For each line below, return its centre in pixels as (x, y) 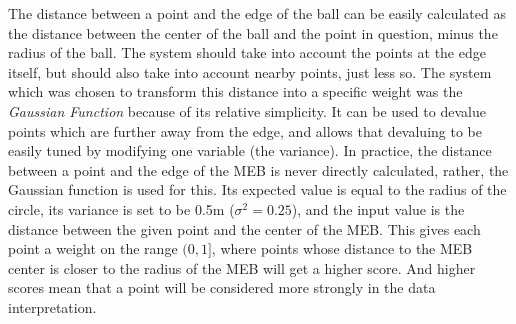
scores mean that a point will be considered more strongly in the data (222, 287)
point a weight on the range (93, 248)
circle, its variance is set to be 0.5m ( (121, 208)
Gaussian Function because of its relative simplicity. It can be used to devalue (247, 110)
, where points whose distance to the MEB (342, 248)
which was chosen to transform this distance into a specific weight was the (235, 91)
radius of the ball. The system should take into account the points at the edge (247, 52)
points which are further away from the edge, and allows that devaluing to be (245, 130)
